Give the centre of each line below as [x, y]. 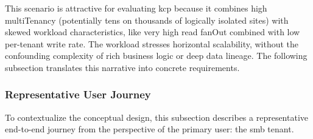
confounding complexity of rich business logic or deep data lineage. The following [156, 56]
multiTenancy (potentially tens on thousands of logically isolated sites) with [147, 20]
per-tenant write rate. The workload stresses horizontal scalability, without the [152, 43]
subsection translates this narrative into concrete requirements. [122, 67]
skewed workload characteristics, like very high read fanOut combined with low [153, 32]
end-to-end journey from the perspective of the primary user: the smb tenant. [149, 129]
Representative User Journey [78, 94]
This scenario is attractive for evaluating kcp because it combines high [136, 8]
